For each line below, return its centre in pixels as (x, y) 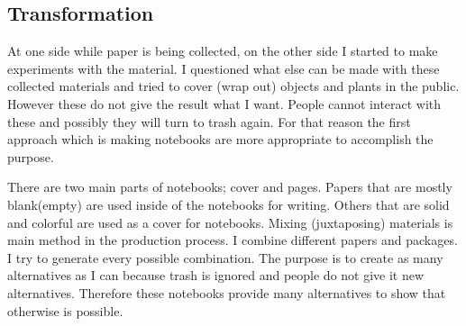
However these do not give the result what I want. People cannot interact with (224, 103)
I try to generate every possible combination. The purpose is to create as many (225, 257)
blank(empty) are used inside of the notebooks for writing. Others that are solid (228, 204)
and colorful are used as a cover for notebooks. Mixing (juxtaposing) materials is (230, 222)
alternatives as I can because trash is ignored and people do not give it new (216, 275)
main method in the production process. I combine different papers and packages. (233, 240)
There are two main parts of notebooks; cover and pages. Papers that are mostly (230, 187)
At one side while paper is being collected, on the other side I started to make (223, 51)
